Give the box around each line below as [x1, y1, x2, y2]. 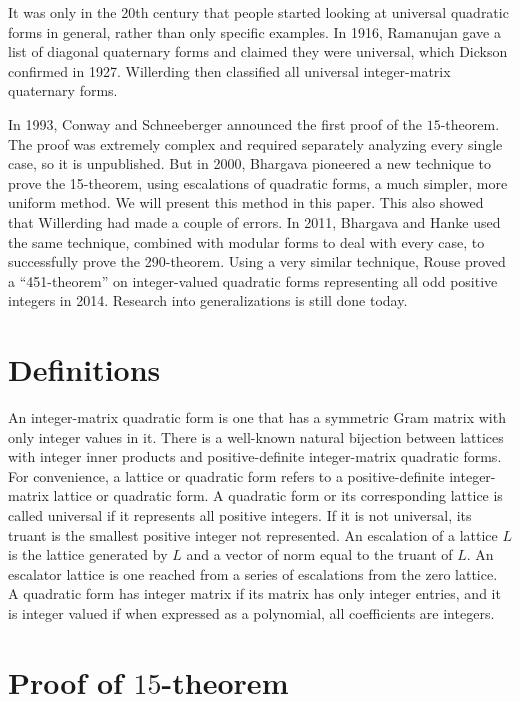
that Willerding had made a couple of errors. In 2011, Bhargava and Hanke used [8, 211, 501, 232]
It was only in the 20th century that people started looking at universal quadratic [8, 2, 509, 22]
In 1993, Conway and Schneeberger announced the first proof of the [8, 113, 423, 134]
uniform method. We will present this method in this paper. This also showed [8, 192, 484, 213]
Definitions [8, 349, 161, 390]
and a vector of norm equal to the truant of [186, 544, 453, 565]
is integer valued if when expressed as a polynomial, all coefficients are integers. [8, 602, 495, 623]
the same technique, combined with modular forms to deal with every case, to [8, 231, 485, 252]
